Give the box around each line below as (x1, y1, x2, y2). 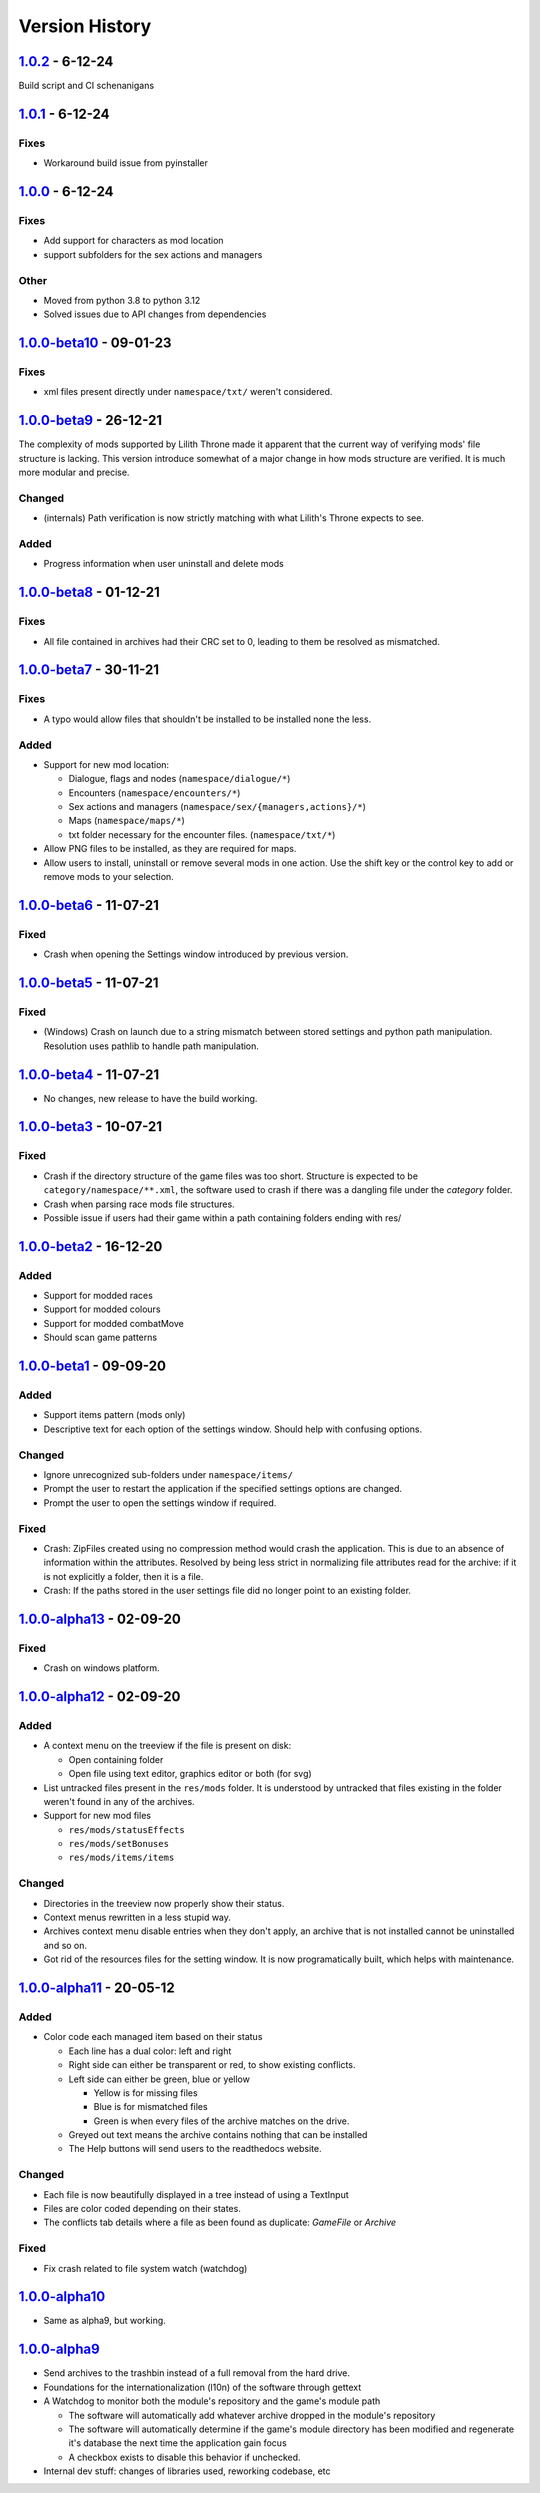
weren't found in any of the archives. (43, 1795, 195, 1807)
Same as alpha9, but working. (43, 2315, 167, 2327)
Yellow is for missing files (93, 2086, 199, 2099)
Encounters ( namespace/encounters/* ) (68, 786, 241, 799)
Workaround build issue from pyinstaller (43, 157, 209, 169)
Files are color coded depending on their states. (43, 2203, 242, 2214)
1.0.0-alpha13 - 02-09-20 (18, 1610, 182, 1627)
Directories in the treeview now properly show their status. (43, 1897, 285, 1909)
